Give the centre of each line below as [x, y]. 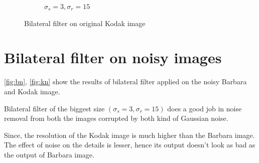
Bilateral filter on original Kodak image [85, 23]
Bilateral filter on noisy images [113, 57]
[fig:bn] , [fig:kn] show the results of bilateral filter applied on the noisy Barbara [125, 81]
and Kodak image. [32, 91]
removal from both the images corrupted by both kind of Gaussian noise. [116, 118]
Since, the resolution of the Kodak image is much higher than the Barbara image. [129, 135]
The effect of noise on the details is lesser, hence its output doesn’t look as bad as [130, 145]
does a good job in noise [205, 108]
